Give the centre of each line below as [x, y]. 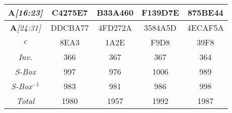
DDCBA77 [70, 27]
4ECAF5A [205, 27]
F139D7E [160, 12]
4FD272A [115, 27]
